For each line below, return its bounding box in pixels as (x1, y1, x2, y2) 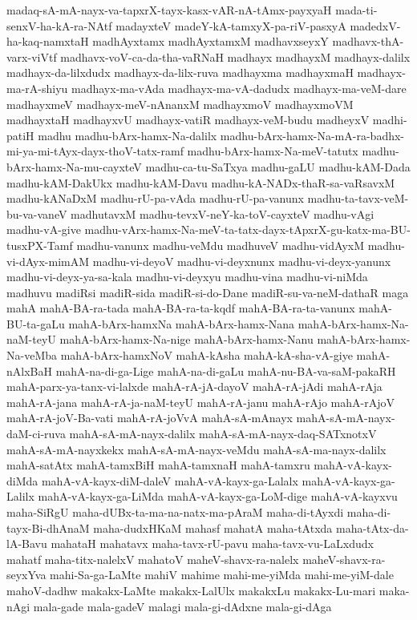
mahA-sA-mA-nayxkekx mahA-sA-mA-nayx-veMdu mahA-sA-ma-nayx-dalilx (6, 441, 387, 457)
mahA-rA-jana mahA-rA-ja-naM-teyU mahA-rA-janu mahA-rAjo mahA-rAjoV (6, 393, 395, 410)
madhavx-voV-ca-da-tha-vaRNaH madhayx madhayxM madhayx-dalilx (60, 48, 411, 65)
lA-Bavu (6, 535, 47, 552)
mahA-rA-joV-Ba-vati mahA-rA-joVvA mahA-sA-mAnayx (6, 409, 293, 426)
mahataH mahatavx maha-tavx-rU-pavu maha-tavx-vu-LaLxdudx (51, 535, 374, 552)
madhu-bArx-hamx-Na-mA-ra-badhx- (220, 127, 405, 143)
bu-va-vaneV (6, 205, 67, 222)
